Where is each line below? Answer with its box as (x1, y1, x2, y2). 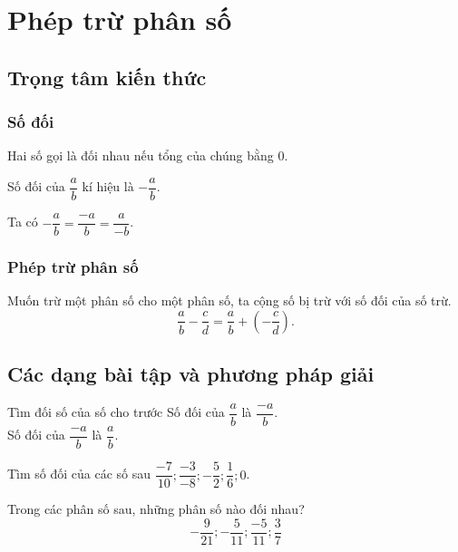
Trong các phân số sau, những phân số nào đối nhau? (7, 499, 305, 518)
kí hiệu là (82, 177, 134, 196)
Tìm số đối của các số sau (7, 464, 151, 483)
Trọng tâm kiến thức (7, 63, 207, 91)
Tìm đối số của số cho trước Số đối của (7, 402, 225, 421)
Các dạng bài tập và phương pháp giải (7, 360, 375, 388)
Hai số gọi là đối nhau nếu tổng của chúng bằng (7, 146, 274, 165)
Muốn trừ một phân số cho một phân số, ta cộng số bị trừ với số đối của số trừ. (7, 291, 452, 310)
